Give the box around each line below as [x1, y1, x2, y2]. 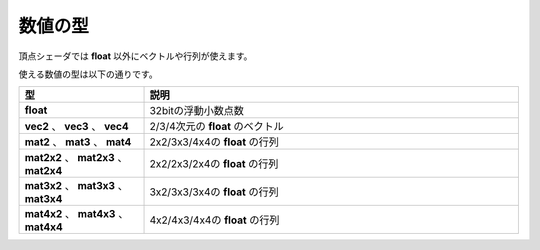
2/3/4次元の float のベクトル [149, 120, 284, 134]
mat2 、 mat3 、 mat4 [24, 135, 132, 149]
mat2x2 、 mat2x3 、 [24, 151, 128, 165]
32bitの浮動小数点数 [149, 104, 245, 118]
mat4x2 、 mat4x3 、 [24, 207, 129, 221]
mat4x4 [24, 220, 64, 234]
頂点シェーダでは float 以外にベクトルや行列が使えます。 [18, 50, 253, 62]
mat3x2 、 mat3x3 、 [24, 179, 129, 193]
